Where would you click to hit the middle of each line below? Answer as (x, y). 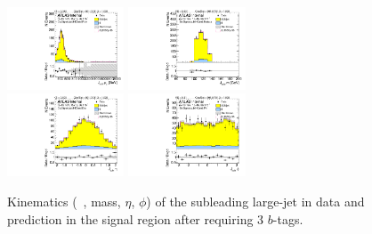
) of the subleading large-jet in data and (255, 201)
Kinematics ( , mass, (64, 201)
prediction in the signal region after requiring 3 (136, 218)
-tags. (288, 218)
